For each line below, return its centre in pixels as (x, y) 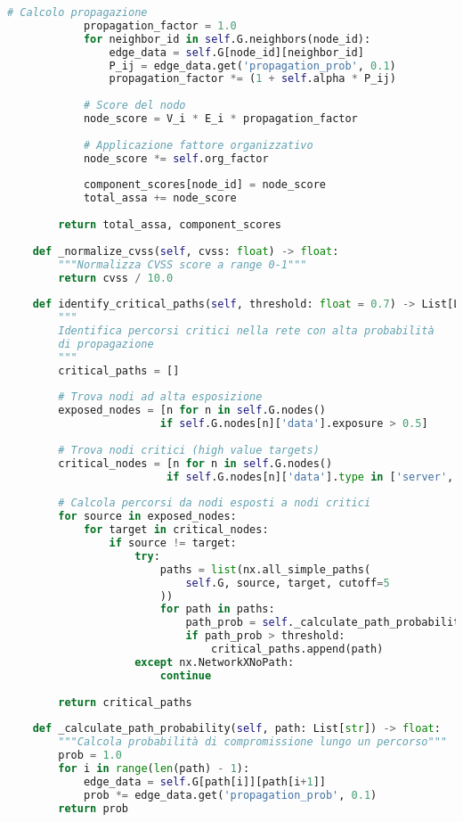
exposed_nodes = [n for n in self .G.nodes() (192, 411)
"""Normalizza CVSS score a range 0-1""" (183, 264)
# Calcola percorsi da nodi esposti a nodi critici (215, 503)
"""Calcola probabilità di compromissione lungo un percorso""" (252, 742)
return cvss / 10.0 (116, 278)
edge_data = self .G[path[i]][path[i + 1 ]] (205, 781)
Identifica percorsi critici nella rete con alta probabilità (246, 331)
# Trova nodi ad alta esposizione (160, 397)
